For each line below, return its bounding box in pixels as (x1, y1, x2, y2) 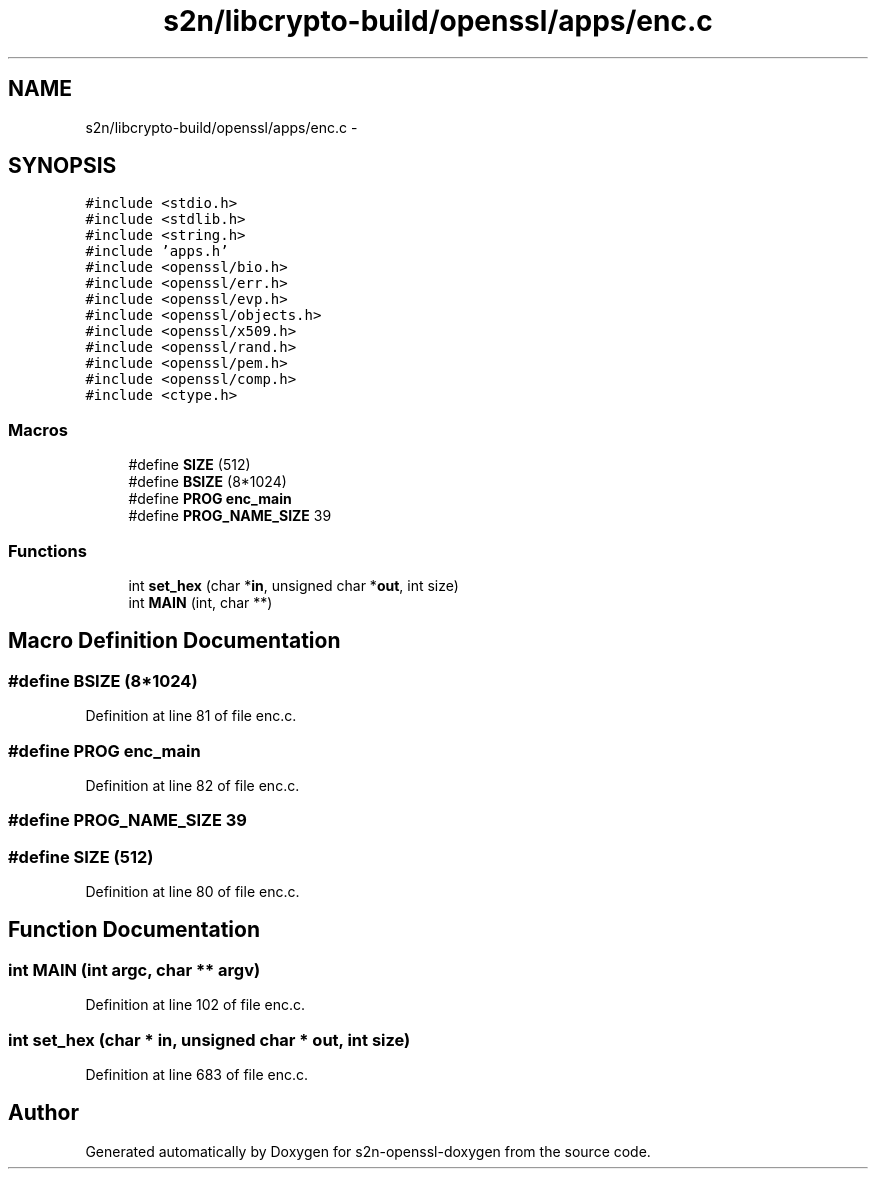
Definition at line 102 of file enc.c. (85, 996, 306, 1014)
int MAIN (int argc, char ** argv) (8, 959, 261, 980)
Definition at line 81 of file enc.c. (85, 707, 297, 725)
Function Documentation (8, 917, 260, 943)
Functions (8, 540, 87, 561)
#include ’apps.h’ (85, 243, 229, 260)
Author (8, 1100, 79, 1126)
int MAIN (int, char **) (128, 593, 273, 611)
